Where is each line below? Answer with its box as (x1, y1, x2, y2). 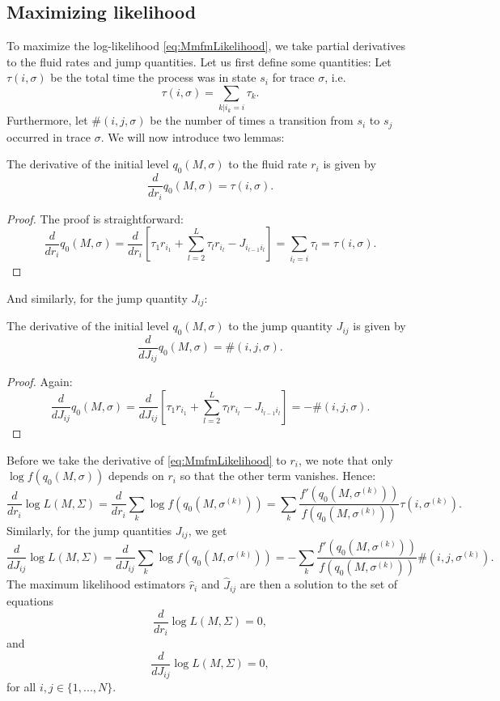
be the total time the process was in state (50, 69, 256, 86)
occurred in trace (6, 128, 91, 145)
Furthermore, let (6, 112, 88, 129)
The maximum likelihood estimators (6, 576, 186, 593)
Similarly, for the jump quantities (6, 522, 172, 539)
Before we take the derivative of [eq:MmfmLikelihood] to (6, 451, 286, 468)
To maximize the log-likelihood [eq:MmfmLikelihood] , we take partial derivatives (6, 37, 406, 54)
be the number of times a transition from (150, 112, 354, 129)
